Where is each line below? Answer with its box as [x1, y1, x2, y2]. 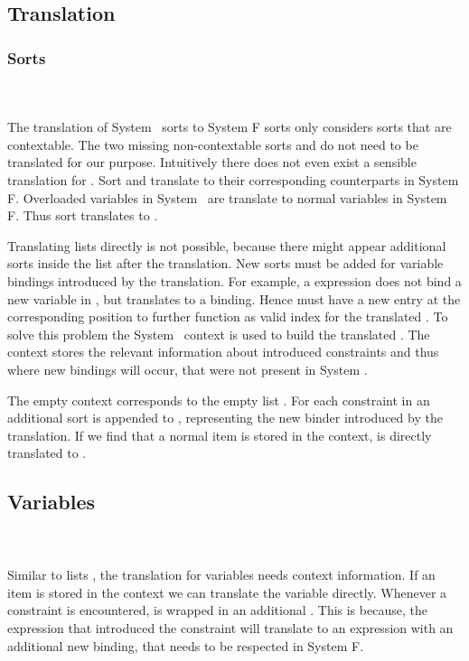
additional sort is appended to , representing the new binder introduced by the [7, 408, 443, 427]
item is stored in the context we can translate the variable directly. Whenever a [7, 582, 447, 601]
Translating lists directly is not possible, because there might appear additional [7, 236, 446, 255]
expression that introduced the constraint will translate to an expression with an [7, 619, 454, 638]
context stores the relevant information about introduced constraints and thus [7, 342, 439, 361]
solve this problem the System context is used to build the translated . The [7, 324, 430, 343]
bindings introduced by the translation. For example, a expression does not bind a [7, 271, 462, 290]
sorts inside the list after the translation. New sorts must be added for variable [7, 254, 444, 273]
